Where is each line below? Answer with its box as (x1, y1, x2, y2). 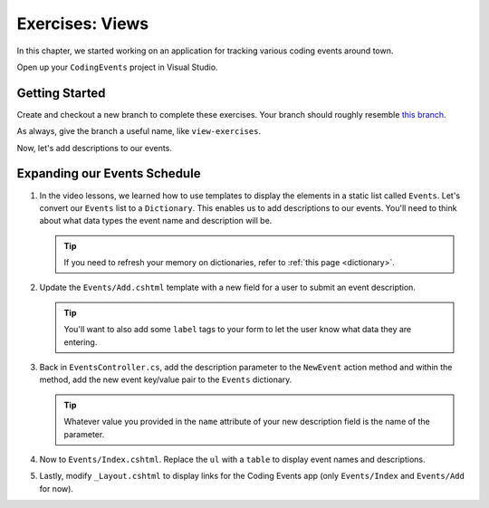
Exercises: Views (16, 14, 149, 34)
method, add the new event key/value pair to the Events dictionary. (39, 374, 292, 385)
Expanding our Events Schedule (16, 166, 201, 181)
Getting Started (16, 85, 106, 101)
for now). (39, 483, 74, 494)
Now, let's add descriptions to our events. (16, 142, 172, 153)
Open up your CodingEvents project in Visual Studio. (16, 62, 218, 72)
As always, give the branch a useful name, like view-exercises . (16, 126, 262, 137)
